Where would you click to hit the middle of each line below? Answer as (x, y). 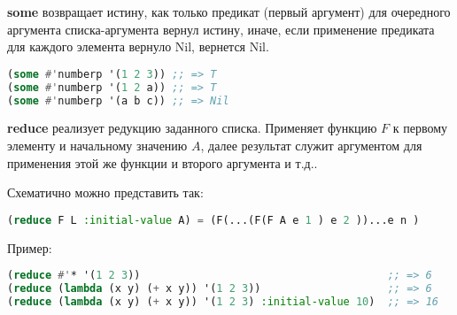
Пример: (30, 247)
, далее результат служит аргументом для (311, 145)
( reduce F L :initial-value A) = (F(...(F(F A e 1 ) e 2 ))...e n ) (213, 220)
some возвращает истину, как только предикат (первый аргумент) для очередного (229, 12)
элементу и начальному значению (97, 145)
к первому (420, 128)
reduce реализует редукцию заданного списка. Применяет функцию (192, 128)
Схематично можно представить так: (105, 192)
